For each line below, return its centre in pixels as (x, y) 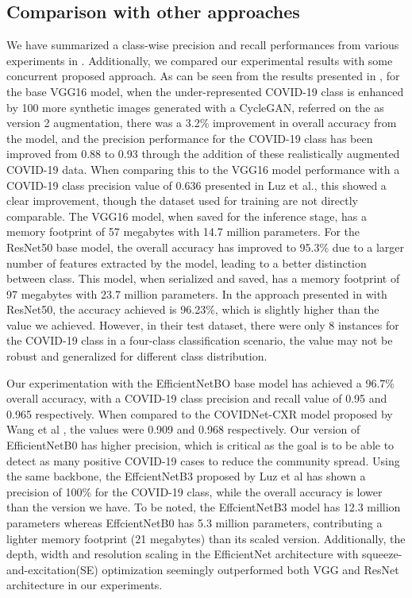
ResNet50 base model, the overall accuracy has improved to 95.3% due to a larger (206, 247)
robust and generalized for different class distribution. (137, 356)
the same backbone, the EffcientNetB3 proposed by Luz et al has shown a (186, 476)
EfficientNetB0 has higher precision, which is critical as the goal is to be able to (200, 445)
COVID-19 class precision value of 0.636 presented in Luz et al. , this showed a (196, 185)
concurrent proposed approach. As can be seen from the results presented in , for (203, 76)
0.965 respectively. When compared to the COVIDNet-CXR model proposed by (200, 413)
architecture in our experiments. (85, 585)
